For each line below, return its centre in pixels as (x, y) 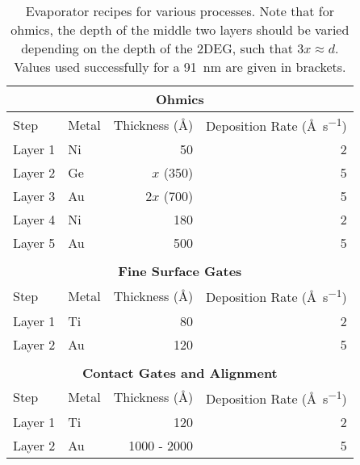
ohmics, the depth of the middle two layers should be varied (180, 29)
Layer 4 (34, 220)
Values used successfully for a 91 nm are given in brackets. (180, 67)
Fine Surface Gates (180, 271)
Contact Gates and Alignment (180, 372)
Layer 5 (34, 243)
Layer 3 (34, 196)
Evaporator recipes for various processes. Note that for (180, 11)
